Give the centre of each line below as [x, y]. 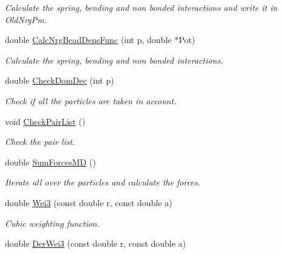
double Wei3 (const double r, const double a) [89, 202]
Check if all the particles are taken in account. [91, 100]
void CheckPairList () [45, 121]
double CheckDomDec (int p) [60, 80]
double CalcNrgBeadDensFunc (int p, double [88, 40]
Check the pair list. [40, 142]
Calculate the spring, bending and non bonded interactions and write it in [141, 7]
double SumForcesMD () [50, 162]
